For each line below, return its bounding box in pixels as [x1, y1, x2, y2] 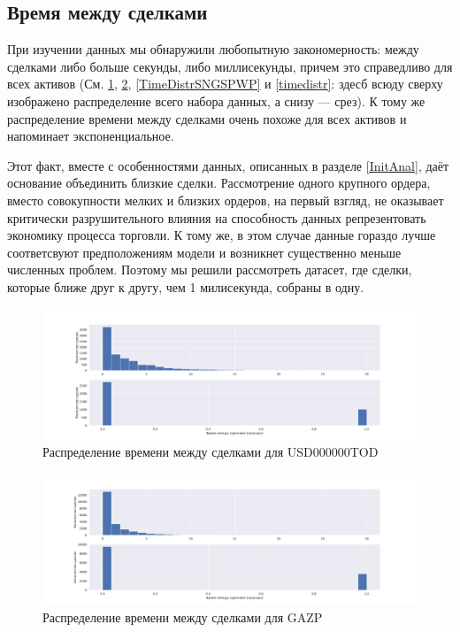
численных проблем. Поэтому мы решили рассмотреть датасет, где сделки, [7, 260, 412, 279]
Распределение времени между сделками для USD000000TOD [42, 443, 379, 461]
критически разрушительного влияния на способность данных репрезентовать [7, 208, 426, 227]
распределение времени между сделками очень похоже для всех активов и [7, 109, 407, 127]
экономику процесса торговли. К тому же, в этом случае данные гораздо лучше [7, 226, 436, 244]
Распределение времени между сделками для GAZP [42, 607, 323, 626]
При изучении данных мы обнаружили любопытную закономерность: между [7, 40, 419, 58]
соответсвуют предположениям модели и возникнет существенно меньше [7, 243, 402, 261]
